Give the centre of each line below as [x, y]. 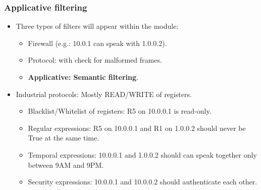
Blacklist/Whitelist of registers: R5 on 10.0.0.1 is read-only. [120, 111]
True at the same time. [64, 138]
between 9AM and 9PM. [66, 164]
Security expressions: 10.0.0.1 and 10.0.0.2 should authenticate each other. [143, 182]
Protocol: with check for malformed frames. [95, 60]
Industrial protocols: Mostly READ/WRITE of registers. [104, 94]
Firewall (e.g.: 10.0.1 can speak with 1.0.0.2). [97, 43]
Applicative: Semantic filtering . [83, 77]
